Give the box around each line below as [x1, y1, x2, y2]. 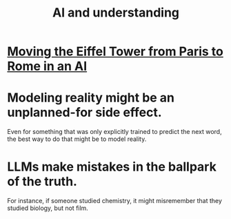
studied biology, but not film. [7, 204, 88, 212]
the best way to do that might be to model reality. [7, 135, 147, 143]
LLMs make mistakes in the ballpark [7, 159, 217, 175]
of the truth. [7, 174, 78, 189]
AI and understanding [52, 5, 180, 21]
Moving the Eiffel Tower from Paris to [7, 44, 224, 59]
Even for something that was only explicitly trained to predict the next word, [7, 128, 222, 136]
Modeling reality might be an [7, 90, 174, 106]
